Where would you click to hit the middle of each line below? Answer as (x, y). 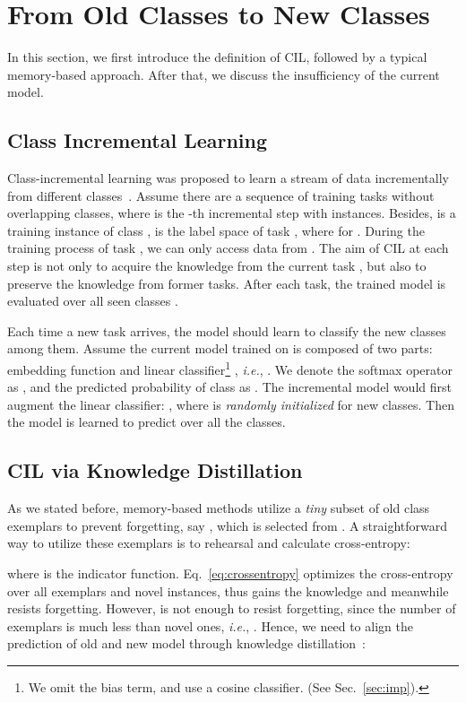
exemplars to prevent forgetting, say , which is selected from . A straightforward (228, 525)
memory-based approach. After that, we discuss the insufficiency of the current (224, 74)
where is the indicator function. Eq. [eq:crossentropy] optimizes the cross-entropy (230, 573)
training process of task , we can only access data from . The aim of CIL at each (228, 248)
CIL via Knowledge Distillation (155, 470)
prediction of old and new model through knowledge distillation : (187, 643)
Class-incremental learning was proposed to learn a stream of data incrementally (228, 178)
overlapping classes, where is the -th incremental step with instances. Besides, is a (232, 213)
